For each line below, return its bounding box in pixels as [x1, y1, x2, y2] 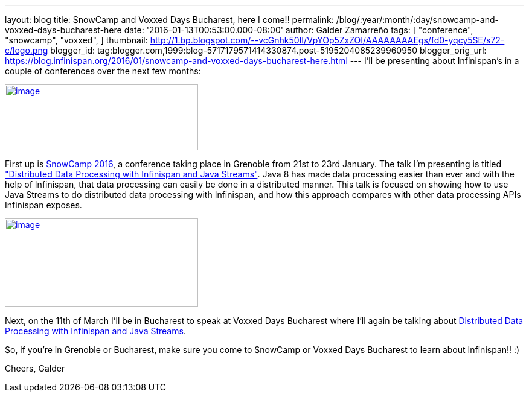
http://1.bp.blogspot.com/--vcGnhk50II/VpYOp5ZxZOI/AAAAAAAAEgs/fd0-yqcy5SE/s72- [150, 35, 505, 45]
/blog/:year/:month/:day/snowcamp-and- [336, 14, 499, 25]
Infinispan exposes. [5, 200, 82, 210]
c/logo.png [5, 45, 48, 56]
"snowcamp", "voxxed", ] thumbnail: [5, 35, 148, 45]
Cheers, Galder [5, 363, 65, 373]
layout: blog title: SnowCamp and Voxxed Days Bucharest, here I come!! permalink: [5, 14, 334, 25]
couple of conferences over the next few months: [5, 66, 201, 76]
